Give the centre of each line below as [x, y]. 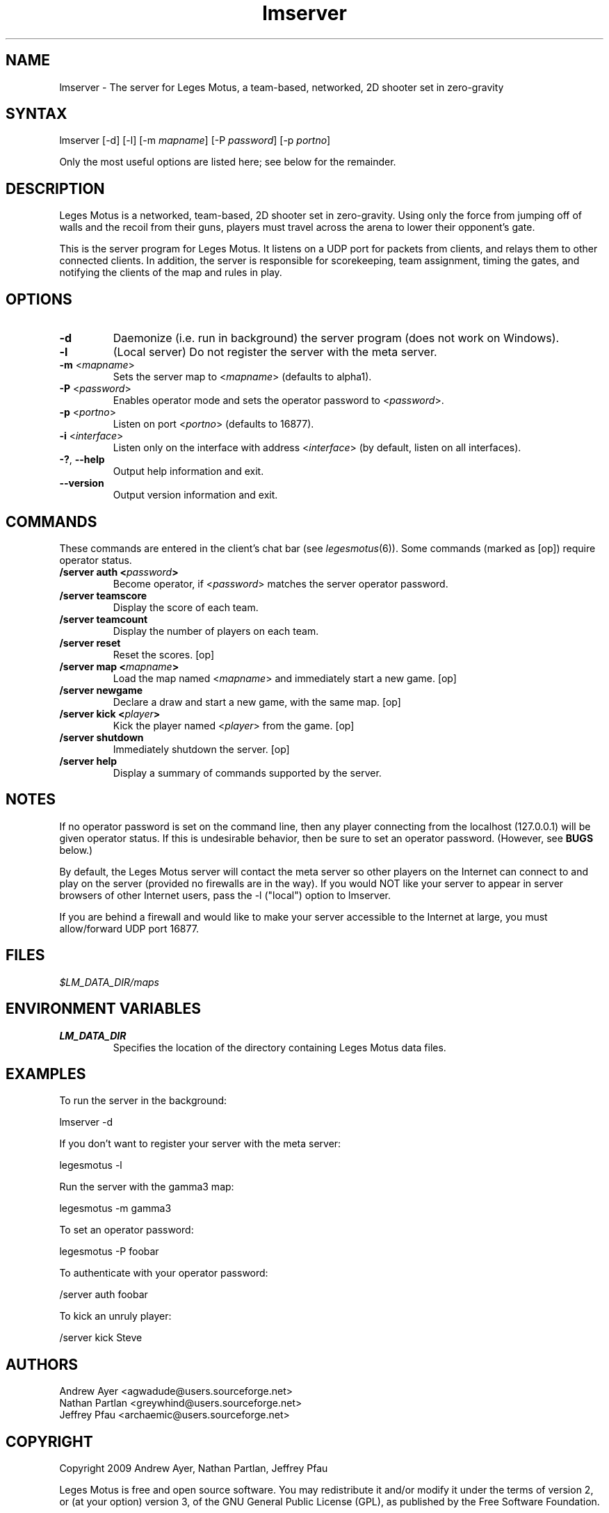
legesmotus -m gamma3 [115, 1208]
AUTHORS [42, 1364]
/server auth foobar [104, 1295]
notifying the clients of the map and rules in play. [171, 273]
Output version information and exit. [195, 495]
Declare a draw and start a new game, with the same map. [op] [257, 702]
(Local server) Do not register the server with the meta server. [275, 352]
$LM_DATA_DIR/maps [109, 982]
